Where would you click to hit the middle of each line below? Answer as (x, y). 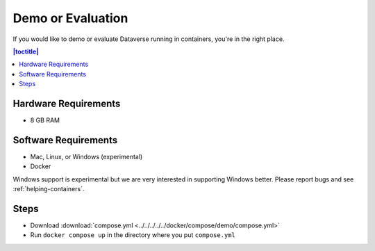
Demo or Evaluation (70, 18)
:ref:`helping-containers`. (49, 189)
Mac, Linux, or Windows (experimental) (86, 156)
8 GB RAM (45, 120)
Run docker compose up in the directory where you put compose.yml (133, 235)
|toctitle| (26, 51)
